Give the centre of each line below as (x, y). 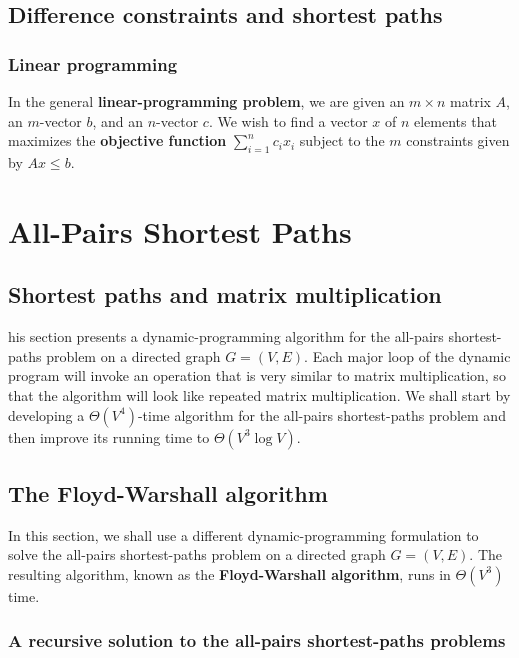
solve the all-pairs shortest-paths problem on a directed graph (197, 554)
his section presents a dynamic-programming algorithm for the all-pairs (226, 336)
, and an (118, 120)
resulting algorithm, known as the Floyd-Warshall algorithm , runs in (229, 573)
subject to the (342, 140)
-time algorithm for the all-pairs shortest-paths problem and (321, 414)
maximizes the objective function (117, 140)
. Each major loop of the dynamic (407, 355)
